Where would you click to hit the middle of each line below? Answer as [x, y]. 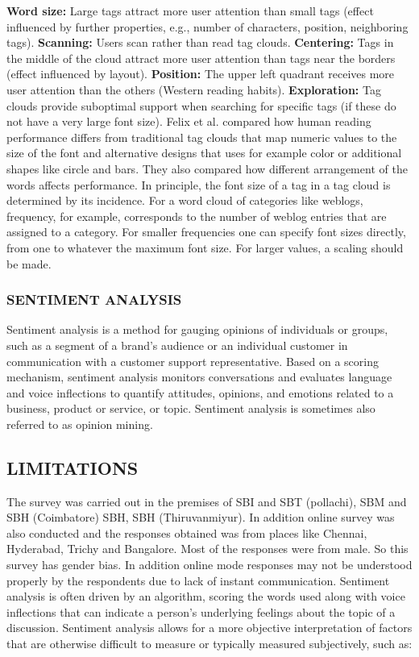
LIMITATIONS [73, 467]
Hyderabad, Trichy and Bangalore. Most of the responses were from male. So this [207, 549]
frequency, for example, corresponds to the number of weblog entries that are [197, 216]
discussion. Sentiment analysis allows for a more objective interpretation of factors [209, 628]
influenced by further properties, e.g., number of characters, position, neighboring [207, 26]
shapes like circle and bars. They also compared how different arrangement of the [207, 168]
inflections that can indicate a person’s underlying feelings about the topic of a [201, 611]
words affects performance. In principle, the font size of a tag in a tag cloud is [199, 184]
